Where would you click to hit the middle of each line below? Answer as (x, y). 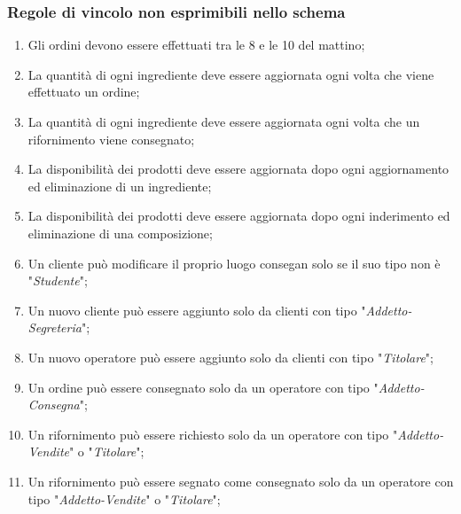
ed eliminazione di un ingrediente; (120, 186)
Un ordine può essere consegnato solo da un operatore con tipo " (203, 387)
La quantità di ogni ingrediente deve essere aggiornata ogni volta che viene (231, 74)
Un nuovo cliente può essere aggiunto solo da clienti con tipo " (197, 310)
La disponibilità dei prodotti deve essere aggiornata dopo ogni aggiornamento (238, 169)
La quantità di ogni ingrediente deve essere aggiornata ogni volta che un (224, 121)
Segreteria (55, 327)
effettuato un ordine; (84, 92)
